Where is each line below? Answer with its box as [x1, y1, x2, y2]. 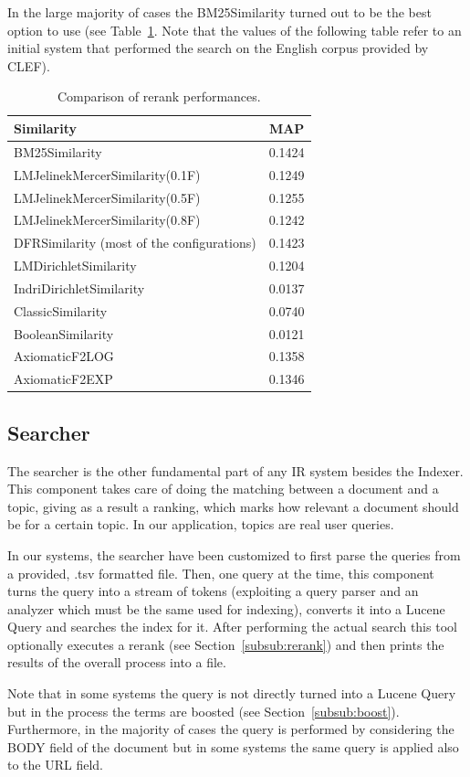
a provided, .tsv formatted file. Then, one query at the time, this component [7, 563, 434, 582]
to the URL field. [7, 755, 103, 774]
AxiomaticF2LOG [14, 346, 114, 366]
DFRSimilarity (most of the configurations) [14, 233, 256, 252]
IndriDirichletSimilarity [14, 278, 145, 297]
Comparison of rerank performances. [57, 87, 261, 106]
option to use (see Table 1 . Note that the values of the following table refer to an [7, 20, 462, 39]
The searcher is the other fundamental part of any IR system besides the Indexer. [7, 461, 464, 480]
